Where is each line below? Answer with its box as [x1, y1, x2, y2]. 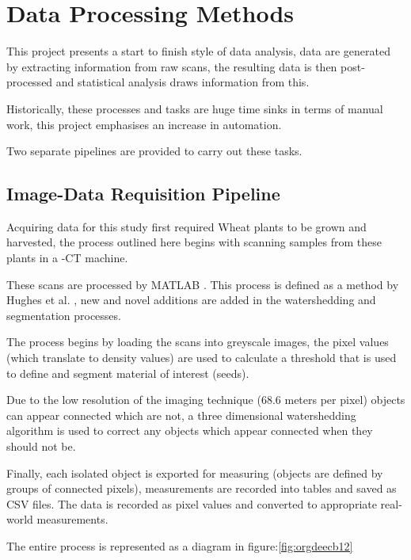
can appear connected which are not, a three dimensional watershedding [6, 406, 356, 423]
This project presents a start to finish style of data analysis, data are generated [6, 43, 390, 59]
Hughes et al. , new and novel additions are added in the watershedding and [6, 291, 376, 308]
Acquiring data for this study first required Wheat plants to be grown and [6, 218, 367, 234]
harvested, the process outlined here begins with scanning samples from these [6, 234, 382, 250]
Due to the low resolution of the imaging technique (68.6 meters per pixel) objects [6, 391, 405, 408]
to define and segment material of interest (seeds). [6, 364, 249, 381]
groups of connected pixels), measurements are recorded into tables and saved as [6, 480, 397, 497]
